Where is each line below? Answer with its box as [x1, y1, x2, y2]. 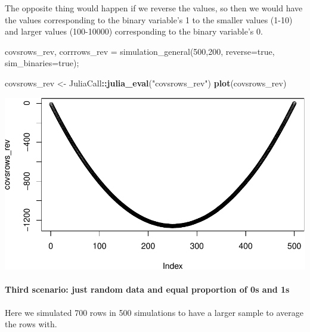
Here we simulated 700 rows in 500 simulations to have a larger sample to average [5, 306, 303, 318]
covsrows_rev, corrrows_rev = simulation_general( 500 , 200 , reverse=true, [5, 45, 275, 57]
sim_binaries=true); [5, 57, 79, 69]
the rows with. [5, 318, 57, 330]
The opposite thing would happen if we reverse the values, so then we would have [5, 2, 303, 14]
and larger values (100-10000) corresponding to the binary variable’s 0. [5, 25, 263, 38]
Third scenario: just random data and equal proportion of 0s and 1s [5, 283, 290, 296]
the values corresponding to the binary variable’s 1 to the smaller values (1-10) [5, 13, 293, 26]
